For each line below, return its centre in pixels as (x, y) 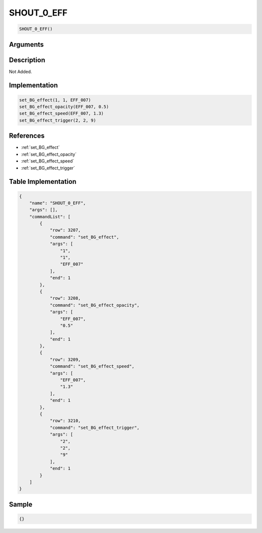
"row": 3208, (65, 298)
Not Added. (21, 71)
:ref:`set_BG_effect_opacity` (49, 154)
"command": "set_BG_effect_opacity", (95, 305)
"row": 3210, (65, 421)
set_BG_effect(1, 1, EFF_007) (55, 100)
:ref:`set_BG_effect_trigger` (48, 168)
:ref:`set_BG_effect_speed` (48, 161)
